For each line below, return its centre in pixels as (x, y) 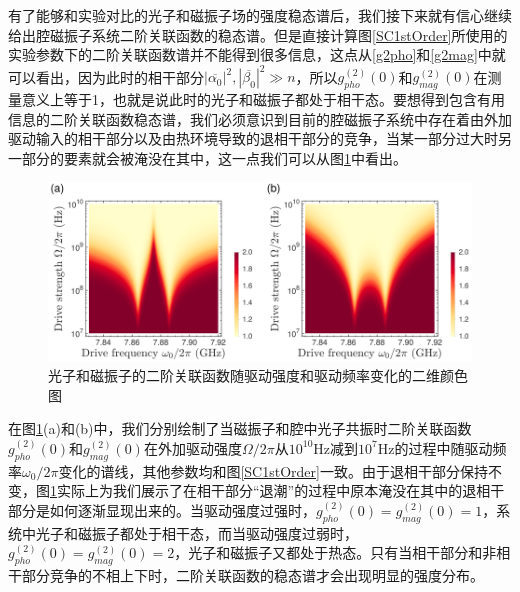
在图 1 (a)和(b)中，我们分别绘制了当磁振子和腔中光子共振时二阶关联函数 (240, 428)
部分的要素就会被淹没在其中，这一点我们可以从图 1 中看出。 (214, 157)
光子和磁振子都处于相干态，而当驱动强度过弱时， (196, 532)
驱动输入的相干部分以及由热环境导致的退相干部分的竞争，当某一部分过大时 (253, 138)
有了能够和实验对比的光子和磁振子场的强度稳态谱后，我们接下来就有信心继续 (260, 15)
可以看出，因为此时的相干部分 (106, 76)
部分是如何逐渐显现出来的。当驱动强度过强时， (162, 509)
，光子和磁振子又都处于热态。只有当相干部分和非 (335, 552)
